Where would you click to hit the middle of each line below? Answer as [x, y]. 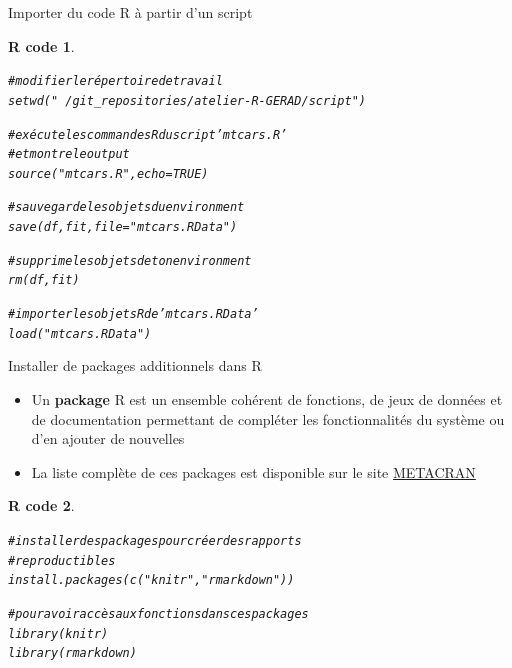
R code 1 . [41, 45]
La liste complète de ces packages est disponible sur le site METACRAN [253, 471]
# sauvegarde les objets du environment [126, 207]
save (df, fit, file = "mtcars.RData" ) [123, 227]
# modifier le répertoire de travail [115, 81]
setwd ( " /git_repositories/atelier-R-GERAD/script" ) [187, 100]
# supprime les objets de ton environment [130, 260]
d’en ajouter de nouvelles [108, 438]
